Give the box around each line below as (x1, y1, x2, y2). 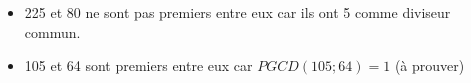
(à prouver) (394, 55, 465, 76)
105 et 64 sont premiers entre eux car (24, 55, 253, 76)
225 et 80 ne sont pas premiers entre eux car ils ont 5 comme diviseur (24, 2, 451, 22)
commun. (24, 21, 81, 42)
